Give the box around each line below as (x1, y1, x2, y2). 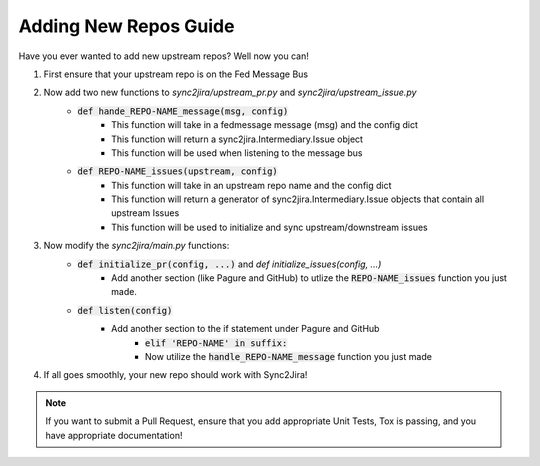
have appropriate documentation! (45, 429, 183, 441)
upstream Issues (111, 207, 180, 219)
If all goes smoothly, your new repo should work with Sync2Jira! (43, 369, 308, 381)
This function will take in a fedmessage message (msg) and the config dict (111, 119, 419, 131)
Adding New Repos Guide (18, 15, 235, 37)
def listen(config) (77, 305, 173, 316)
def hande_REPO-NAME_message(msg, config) (77, 105, 289, 117)
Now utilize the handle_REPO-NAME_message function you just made (145, 350, 432, 362)
